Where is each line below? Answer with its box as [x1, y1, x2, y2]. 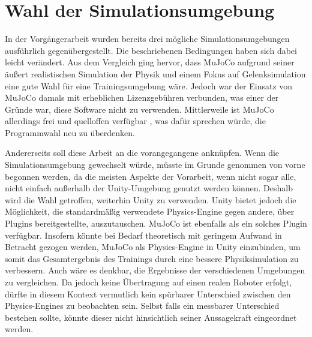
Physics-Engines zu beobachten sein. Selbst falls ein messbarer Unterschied [5, 299, 280, 312]
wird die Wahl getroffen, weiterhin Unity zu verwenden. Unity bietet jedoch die [5, 193, 296, 206]
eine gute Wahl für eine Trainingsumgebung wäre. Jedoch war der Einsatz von [5, 79, 293, 92]
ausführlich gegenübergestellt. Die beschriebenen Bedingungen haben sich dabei [5, 44, 297, 56]
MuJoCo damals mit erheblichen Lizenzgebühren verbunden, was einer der [5, 91, 279, 104]
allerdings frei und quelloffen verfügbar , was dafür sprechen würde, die [5, 115, 266, 127]
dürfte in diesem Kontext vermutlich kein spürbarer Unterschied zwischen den [5, 287, 291, 300]
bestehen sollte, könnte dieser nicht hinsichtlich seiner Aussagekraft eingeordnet [5, 311, 297, 323]
